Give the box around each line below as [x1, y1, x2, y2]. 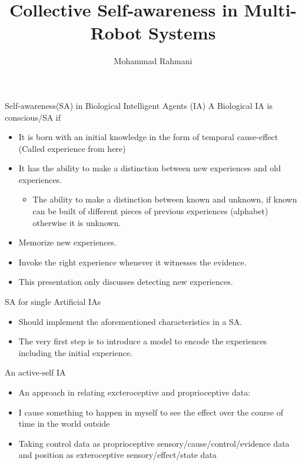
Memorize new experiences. [18, 236, 117, 248]
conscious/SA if [5, 111, 61, 123]
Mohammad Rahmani [114, 55, 193, 67]
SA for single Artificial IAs [5, 295, 101, 308]
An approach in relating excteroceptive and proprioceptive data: [18, 386, 251, 398]
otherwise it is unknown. [32, 216, 121, 228]
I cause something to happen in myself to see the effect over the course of [18, 406, 283, 418]
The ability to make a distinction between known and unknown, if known [32, 193, 297, 205]
